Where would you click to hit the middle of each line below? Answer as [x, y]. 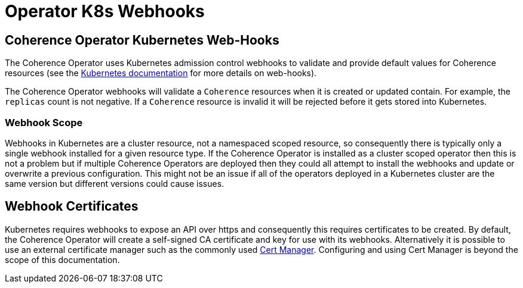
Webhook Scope [44, 122]
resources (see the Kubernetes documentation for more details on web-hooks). [161, 73]
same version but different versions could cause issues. [115, 183]
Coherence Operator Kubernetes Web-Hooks [142, 40]
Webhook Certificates [72, 206]
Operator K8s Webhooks [105, 11]
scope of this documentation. [62, 259]
